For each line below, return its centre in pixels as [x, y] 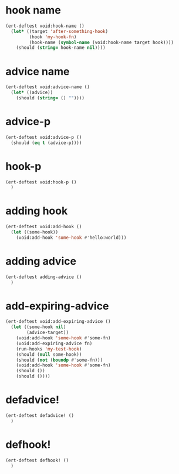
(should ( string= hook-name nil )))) [61, 48]
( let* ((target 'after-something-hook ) [60, 31]
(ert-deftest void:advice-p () [44, 137]
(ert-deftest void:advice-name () [48, 87]
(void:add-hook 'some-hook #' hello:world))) [71, 238]
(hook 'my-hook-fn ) [53, 37]
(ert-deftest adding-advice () [44, 277]
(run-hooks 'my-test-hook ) [49, 349]
